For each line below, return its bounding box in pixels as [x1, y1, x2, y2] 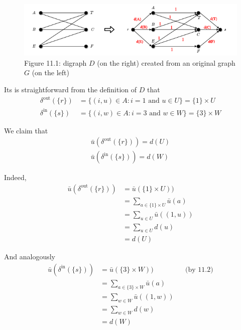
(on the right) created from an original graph [97, 57, 235, 68]
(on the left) [32, 67, 69, 78]
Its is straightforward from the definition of [4, 84, 137, 94]
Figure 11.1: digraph [24, 57, 87, 68]
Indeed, [4, 172, 27, 183]
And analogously [4, 251, 55, 262]
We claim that [4, 125, 48, 135]
